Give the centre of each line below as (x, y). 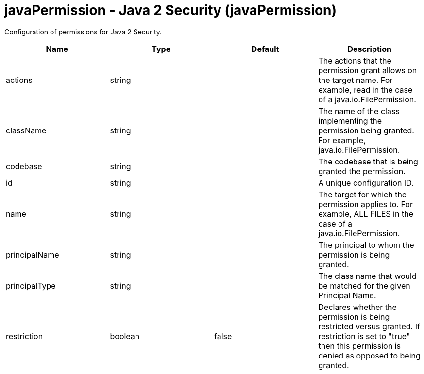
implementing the (350, 121)
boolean (125, 336)
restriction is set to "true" (364, 336)
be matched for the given (364, 285)
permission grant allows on (368, 70)
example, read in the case (365, 89)
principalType (31, 285)
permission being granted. (366, 130)
